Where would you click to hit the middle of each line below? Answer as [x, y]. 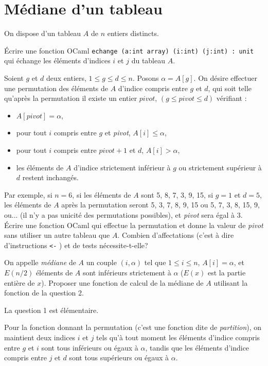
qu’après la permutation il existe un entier [71, 98]
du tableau [148, 60]
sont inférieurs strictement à [127, 272]
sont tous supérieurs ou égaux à [119, 358]
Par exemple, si [28, 194]
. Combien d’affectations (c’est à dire [176, 235]
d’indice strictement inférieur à [122, 167]
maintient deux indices [40, 337]
